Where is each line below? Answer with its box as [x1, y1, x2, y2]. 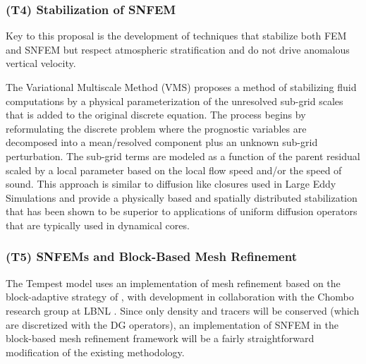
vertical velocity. [6, 56, 76, 71]
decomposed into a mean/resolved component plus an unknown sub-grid [6, 135, 318, 150]
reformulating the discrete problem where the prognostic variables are [6, 121, 307, 135]
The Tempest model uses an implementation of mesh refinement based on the [6, 275, 341, 290]
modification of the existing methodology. [6, 344, 185, 359]
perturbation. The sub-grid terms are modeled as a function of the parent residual [6, 148, 360, 163]
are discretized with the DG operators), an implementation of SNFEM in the [6, 317, 338, 332]
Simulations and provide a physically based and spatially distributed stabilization [6, 190, 358, 205]
